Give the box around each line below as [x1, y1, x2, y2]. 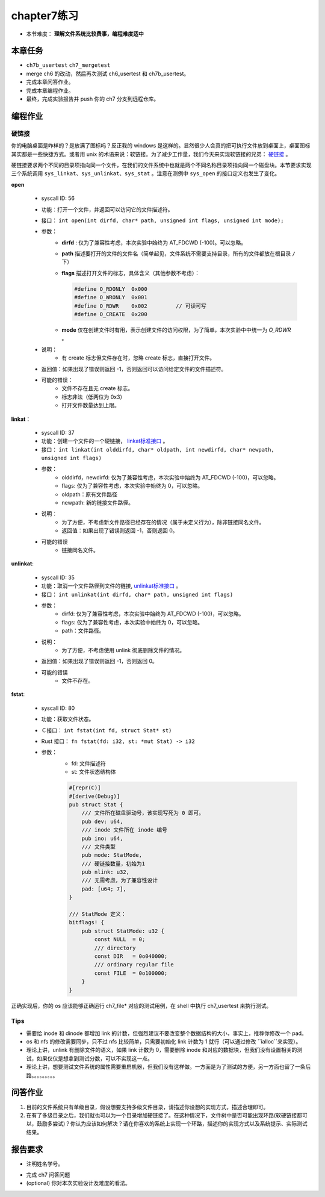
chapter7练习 [11, 9, 79, 22]
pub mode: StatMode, [81, 852, 143, 859]
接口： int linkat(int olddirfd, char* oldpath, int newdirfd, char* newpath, [41, 446, 275, 453]
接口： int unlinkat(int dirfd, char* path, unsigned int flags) [41, 591, 234, 598]
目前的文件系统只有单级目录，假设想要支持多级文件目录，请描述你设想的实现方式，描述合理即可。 [26, 1103, 269, 1110]
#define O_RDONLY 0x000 [74, 285, 147, 292]
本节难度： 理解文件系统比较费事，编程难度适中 [26, 30, 144, 37]
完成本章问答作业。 [26, 78, 74, 85]
